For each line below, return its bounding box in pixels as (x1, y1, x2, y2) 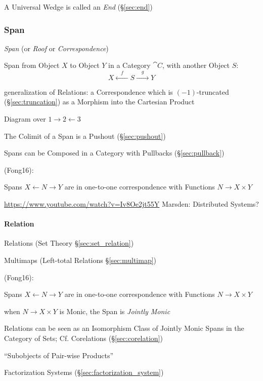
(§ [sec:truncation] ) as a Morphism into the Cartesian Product (4, 96, 195, 107)
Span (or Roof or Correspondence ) (4, 43, 109, 53)
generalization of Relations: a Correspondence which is (4, 86, 173, 97)
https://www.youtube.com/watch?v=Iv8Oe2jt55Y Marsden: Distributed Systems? (4, 198, 259, 209)
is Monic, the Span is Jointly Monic (59, 306, 170, 316)
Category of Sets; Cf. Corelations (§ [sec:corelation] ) (4, 332, 163, 343)
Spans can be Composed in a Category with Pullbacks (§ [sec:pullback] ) (4, 147, 225, 158)
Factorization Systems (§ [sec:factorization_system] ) (4, 367, 164, 377)
